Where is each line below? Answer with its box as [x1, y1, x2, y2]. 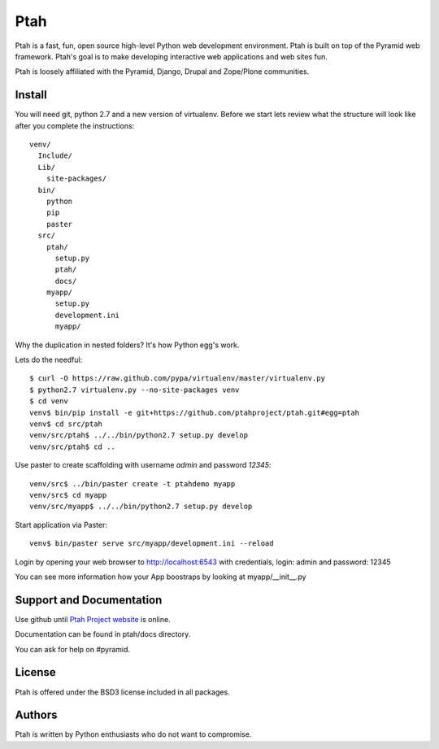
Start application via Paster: [15, 520, 108, 529]
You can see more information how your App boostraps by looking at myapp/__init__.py [15, 572, 306, 581]
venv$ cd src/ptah [29, 420, 103, 429]
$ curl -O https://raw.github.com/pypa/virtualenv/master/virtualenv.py [29, 374, 325, 383]
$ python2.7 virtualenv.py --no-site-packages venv [29, 385, 240, 394]
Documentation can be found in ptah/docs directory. [15, 629, 191, 639]
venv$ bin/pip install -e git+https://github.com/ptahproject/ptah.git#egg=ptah [29, 407, 360, 417]
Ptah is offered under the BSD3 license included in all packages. [15, 687, 231, 697]
